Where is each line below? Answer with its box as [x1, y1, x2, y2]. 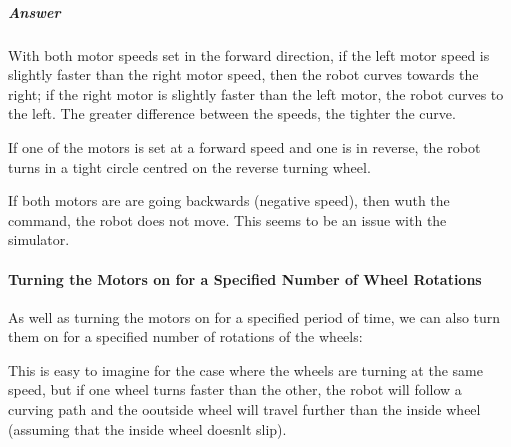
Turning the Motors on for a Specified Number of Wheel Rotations [8, 268, 482, 289]
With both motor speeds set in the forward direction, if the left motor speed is [8, 44, 490, 65]
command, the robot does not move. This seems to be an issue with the [8, 209, 447, 230]
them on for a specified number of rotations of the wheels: [8, 326, 363, 347]
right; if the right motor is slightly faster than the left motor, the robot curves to [8, 83, 504, 104]
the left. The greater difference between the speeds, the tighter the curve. [8, 103, 456, 124]
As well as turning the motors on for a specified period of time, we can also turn [8, 306, 501, 327]
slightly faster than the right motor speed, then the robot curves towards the [8, 64, 479, 85]
